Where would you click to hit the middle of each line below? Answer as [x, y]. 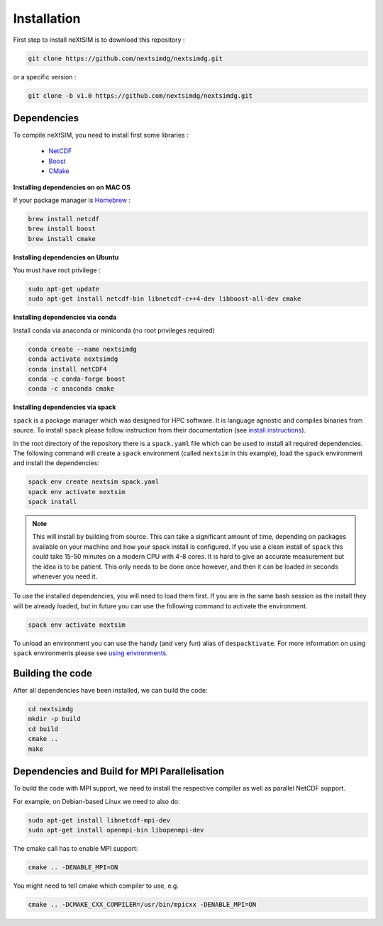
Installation [47, 18]
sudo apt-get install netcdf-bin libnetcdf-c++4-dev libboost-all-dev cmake [165, 299]
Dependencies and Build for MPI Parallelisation [119, 772]
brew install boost [62, 229]
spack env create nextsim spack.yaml [94, 482]
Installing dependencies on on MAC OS [72, 187]
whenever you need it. [65, 576]
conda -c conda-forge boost [77, 379]
